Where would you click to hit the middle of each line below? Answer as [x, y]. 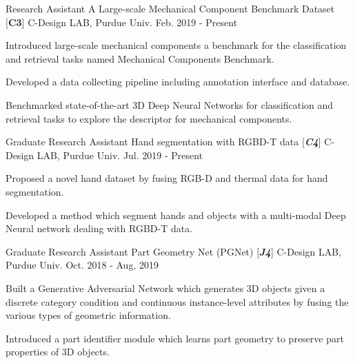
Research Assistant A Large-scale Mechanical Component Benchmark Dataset [170, 8]
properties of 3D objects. [58, 352]
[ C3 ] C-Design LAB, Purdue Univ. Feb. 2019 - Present [122, 22]
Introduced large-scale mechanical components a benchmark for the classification [176, 45]
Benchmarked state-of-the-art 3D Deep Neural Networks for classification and [170, 104]
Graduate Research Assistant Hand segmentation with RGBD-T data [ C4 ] [163, 142]
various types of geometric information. [88, 315]
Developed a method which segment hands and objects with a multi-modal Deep [176, 215]
